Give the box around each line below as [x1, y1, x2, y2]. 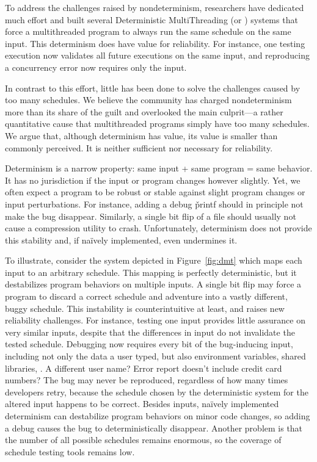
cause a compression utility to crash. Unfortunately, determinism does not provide [5, 222, 312, 234]
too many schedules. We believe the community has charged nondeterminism [5, 93, 292, 106]
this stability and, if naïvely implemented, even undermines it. [5, 233, 238, 246]
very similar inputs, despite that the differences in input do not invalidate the [5, 325, 295, 338]
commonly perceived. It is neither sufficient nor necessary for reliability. [5, 141, 273, 154]
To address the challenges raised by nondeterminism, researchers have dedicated [5, 1, 304, 13]
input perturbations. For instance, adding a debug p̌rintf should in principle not [5, 197, 304, 210]
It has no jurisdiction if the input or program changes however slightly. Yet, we [5, 173, 301, 186]
